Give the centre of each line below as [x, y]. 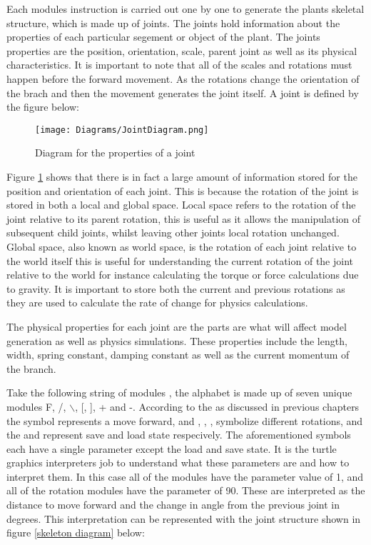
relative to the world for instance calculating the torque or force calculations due [183, 275]
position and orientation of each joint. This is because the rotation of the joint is [183, 190]
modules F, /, [36, 406]
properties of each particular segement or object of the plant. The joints [163, 37]
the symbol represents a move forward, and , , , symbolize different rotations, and [185, 420]
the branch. [31, 368]
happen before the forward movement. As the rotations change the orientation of [183, 78]
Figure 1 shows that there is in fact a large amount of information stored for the [182, 176]
